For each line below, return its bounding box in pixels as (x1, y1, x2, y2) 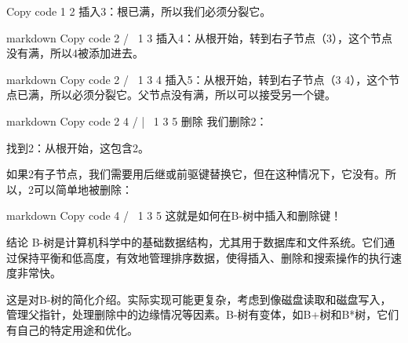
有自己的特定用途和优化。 (6, 321, 138, 338)
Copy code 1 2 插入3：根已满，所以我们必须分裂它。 (6, 3, 271, 19)
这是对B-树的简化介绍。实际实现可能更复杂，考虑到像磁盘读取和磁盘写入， (6, 290, 392, 307)
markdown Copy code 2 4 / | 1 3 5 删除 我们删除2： (6, 112, 268, 129)
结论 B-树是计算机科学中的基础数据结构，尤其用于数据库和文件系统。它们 (6, 233, 384, 250)
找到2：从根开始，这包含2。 (6, 139, 149, 155)
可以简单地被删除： (33, 181, 133, 197)
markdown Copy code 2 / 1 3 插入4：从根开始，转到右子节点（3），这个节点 (6, 29, 392, 46)
